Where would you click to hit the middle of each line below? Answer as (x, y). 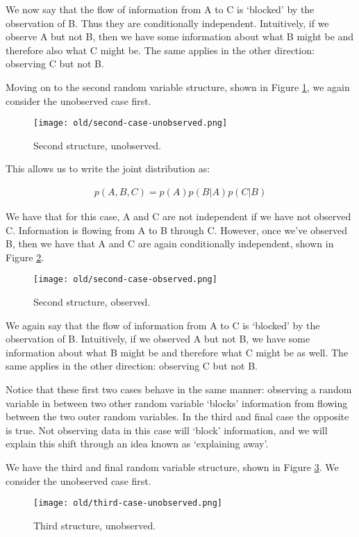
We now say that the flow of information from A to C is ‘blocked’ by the (160, 9)
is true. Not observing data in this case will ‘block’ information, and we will (167, 430)
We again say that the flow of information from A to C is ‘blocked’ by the (163, 325)
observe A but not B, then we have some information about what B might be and (180, 36)
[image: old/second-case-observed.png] (125, 280)
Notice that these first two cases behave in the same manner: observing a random (179, 389)
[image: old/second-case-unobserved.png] (131, 123)
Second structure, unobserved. (97, 145)
